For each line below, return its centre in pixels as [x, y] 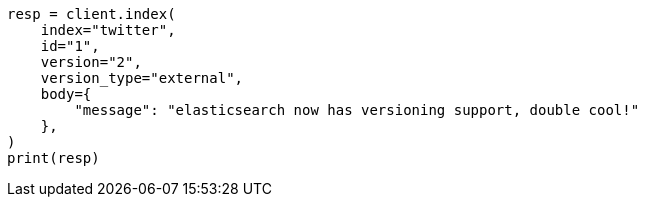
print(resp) [53, 158]
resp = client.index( [91, 14]
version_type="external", [142, 78]
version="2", [91, 62]
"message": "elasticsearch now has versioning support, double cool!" [357, 110]
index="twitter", [108, 30]
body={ [66, 94]
